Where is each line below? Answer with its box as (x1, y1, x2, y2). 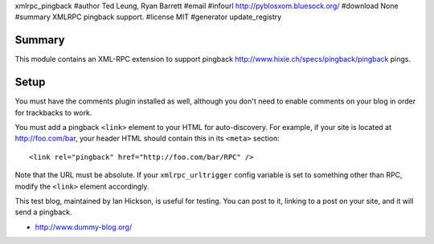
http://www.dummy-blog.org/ (35, 222, 133, 232)
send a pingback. (14, 207, 72, 217)
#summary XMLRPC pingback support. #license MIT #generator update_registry (14, 12, 282, 22)
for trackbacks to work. (14, 108, 92, 117)
